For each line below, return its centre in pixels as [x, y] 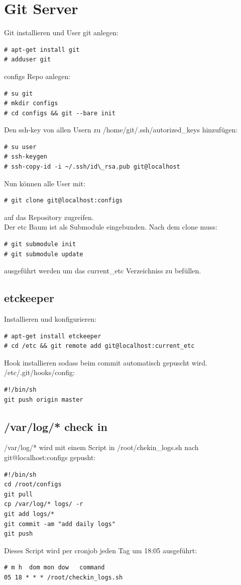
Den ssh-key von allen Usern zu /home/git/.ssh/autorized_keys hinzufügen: [121, 130]
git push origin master [44, 399]
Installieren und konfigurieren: [50, 319]
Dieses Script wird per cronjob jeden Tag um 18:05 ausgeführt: [101, 550]
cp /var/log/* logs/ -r [44, 504]
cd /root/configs [33, 485]
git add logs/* [29, 514]
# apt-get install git [42, 50]
